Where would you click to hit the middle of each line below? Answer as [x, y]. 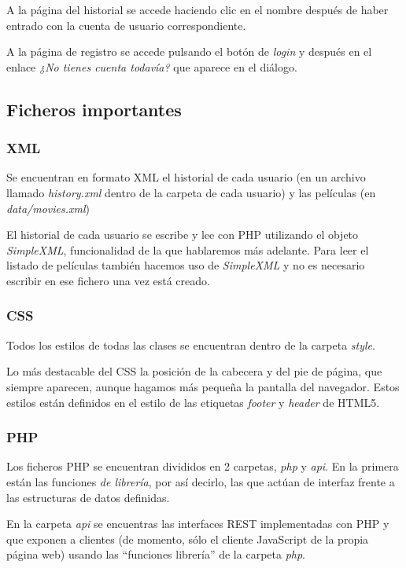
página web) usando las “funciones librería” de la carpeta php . [156, 554]
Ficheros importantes [94, 109]
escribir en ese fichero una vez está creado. [108, 280]
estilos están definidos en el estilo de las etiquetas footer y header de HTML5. [193, 402]
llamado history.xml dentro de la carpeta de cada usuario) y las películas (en [191, 192]
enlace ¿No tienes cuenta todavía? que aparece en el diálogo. [152, 66]
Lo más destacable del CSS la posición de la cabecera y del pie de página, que [194, 371]
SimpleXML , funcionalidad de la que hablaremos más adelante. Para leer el [188, 249]
